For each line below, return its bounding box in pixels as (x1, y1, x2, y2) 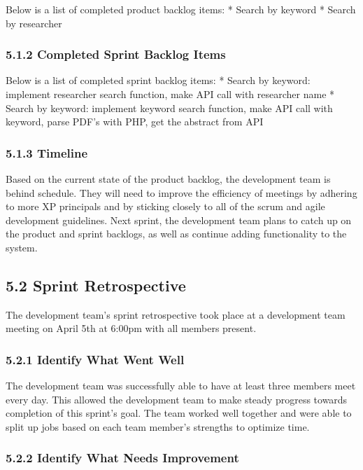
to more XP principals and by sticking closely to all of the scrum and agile (6, 199, 325, 214)
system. (6, 240, 38, 254)
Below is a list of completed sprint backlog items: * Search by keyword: (6, 73, 311, 88)
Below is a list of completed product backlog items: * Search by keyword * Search (6, 2, 356, 16)
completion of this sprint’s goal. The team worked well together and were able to (6, 406, 352, 420)
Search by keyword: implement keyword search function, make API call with (6, 100, 333, 115)
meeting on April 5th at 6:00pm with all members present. (6, 321, 257, 336)
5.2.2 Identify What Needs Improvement (6, 449, 239, 466)
